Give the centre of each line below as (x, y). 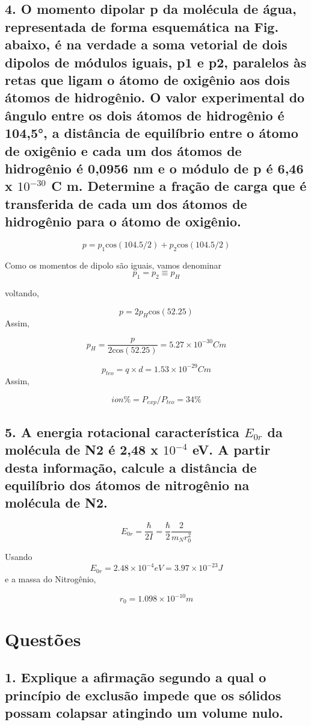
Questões (43, 639)
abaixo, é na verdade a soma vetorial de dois (146, 44)
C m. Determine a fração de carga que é (179, 186)
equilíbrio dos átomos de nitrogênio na (127, 485)
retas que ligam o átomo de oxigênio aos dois (147, 79)
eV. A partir (232, 450)
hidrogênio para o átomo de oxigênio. (123, 221)
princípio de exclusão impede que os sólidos (143, 695)
